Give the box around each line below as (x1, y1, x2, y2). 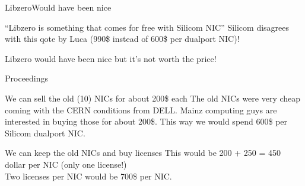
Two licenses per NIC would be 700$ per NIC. (5, 169, 172, 182)
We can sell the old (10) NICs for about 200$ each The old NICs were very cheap (5, 92, 301, 104)
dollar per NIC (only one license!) (5, 158, 127, 170)
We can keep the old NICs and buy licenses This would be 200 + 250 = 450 (5, 146, 281, 159)
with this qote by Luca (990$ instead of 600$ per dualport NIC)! (5, 32, 240, 45)
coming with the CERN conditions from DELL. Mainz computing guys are (5, 103, 277, 116)
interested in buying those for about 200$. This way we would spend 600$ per (5, 115, 288, 128)
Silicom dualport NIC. (5, 126, 85, 139)
